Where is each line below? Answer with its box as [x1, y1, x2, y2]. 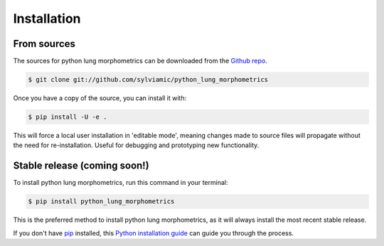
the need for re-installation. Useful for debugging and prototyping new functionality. [13, 141, 260, 149]
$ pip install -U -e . [28, 113, 107, 121]
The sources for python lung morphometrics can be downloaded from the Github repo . [13, 57, 268, 65]
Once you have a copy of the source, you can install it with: [13, 94, 187, 102]
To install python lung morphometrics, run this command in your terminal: [13, 178, 228, 187]
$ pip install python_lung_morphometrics [28, 198, 175, 205]
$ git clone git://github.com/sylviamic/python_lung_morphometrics [28, 75, 269, 84]
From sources [13, 38, 76, 50]
